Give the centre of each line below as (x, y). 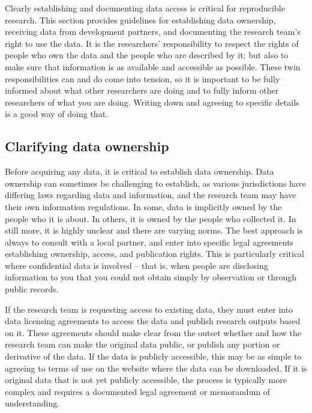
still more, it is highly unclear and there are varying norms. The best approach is (154, 230)
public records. (32, 289)
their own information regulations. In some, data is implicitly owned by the (143, 206)
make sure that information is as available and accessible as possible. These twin (153, 66)
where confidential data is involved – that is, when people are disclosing (136, 265)
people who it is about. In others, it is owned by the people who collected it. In (151, 218)
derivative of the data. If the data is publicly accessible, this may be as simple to (153, 356)
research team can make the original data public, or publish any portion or (142, 344)
